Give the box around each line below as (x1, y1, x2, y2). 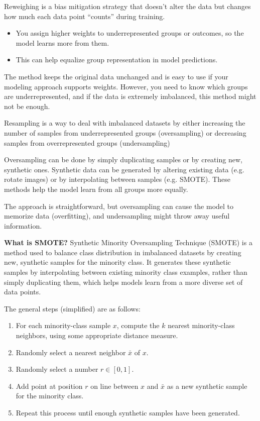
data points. (4, 286, 41, 297)
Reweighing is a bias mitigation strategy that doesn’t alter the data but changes (4, 1, 251, 11)
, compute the (116, 320, 160, 331)
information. (4, 220, 42, 231)
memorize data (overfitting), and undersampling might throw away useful (4, 211, 230, 221)
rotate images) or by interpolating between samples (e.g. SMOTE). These (4, 174, 230, 184)
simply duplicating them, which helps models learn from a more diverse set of (4, 276, 243, 287)
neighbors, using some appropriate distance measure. (16, 330, 178, 341)
